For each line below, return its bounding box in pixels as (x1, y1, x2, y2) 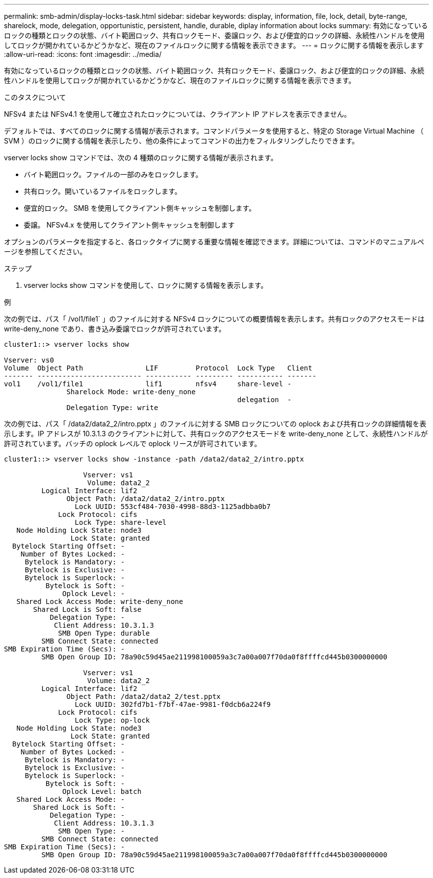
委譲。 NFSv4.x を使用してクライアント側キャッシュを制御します (24, 221, 235, 229)
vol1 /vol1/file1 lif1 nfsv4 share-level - (4, 380, 292, 388)
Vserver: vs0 (4, 356, 54, 364)
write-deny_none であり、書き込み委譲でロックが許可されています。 (4, 324, 226, 333)
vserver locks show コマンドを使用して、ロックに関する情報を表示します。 (24, 281, 268, 289)
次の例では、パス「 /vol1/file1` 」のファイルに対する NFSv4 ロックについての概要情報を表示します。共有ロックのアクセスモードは (4, 315, 425, 323)
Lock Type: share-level (75, 518, 167, 526)
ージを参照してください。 (4, 247, 87, 256)
